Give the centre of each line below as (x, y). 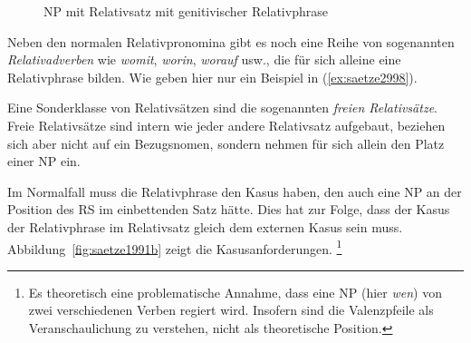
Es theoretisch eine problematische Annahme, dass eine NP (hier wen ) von (235, 292)
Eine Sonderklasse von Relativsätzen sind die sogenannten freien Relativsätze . (222, 108)
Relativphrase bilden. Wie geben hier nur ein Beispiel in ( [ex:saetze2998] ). (212, 77)
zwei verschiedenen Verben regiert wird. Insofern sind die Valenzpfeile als (231, 310)
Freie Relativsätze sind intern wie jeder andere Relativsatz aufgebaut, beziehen (226, 125)
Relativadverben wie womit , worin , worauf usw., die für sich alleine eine (204, 59)
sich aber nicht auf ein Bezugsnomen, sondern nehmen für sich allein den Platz (226, 143)
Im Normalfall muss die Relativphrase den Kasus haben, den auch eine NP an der (235, 191)
